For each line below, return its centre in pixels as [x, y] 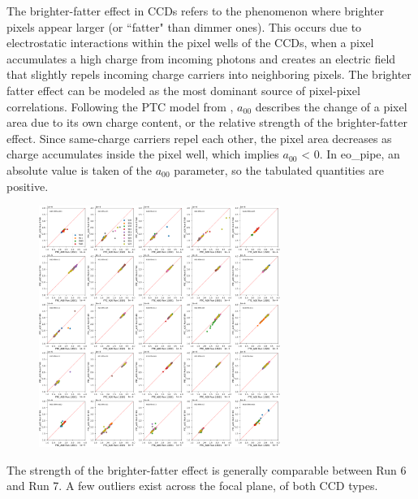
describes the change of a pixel [331, 106]
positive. [28, 186]
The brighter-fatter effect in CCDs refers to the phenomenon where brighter [195, 11]
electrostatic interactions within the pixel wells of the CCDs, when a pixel [190, 43]
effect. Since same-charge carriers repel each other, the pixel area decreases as [199, 138]
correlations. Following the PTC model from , [120, 106]
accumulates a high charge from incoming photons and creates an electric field [201, 58]
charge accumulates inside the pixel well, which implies [143, 154]
